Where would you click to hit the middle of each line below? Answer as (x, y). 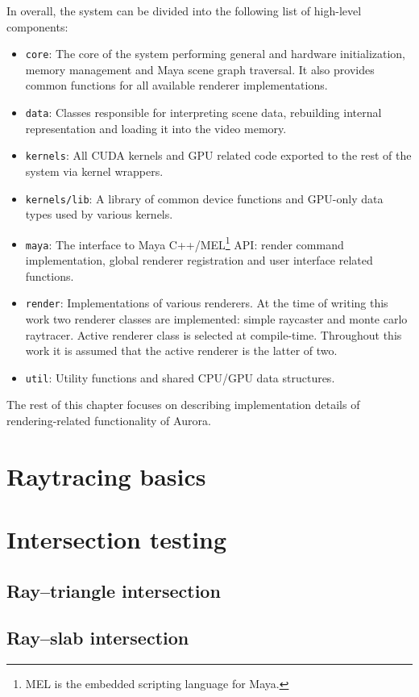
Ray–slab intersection (98, 638)
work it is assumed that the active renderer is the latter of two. (181, 351)
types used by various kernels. (99, 214)
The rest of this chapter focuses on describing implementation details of (183, 405)
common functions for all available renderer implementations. (176, 85)
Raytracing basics (106, 476)
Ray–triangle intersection (114, 590)
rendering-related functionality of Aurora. (109, 420)
